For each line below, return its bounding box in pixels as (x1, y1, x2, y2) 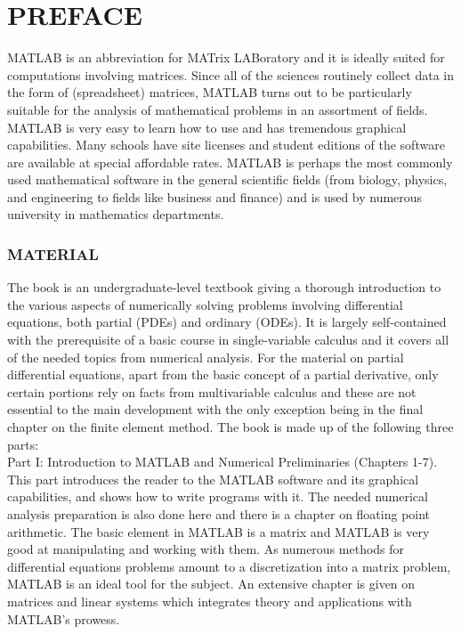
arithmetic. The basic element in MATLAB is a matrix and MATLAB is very (7, 522, 430, 541)
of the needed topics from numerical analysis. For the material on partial (7, 347, 404, 366)
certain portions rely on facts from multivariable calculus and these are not (7, 382, 417, 401)
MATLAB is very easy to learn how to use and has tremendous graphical (7, 118, 407, 136)
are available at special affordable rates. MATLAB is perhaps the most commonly (7, 152, 453, 171)
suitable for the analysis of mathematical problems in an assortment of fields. (7, 100, 428, 118)
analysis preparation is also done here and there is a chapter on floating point (7, 505, 431, 523)
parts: (7, 435, 39, 453)
